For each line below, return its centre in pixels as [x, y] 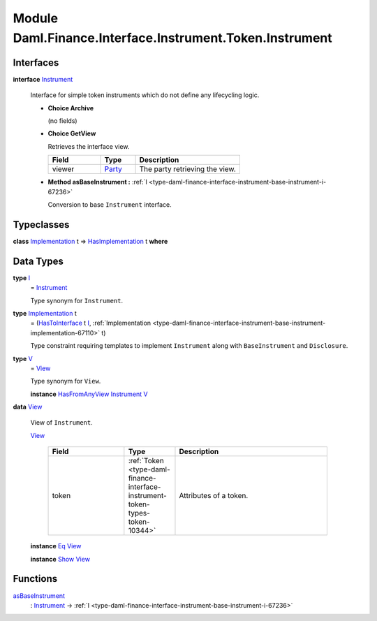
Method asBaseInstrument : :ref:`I [98, 182]
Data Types [38, 261]
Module [36, 18]
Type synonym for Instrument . [77, 300]
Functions [35, 579]
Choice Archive [71, 108]
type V [23, 358]
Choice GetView [72, 133]
